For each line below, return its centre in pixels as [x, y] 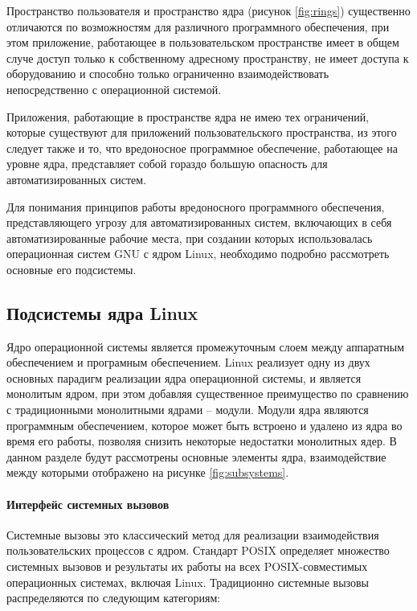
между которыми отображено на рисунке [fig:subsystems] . [148, 472]
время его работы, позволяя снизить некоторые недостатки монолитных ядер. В [202, 441]
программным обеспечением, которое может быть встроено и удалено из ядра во [204, 425]
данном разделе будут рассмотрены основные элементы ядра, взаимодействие [196, 456]
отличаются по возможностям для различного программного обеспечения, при [198, 26]
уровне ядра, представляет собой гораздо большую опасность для [167, 164]
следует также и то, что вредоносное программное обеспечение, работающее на [202, 148]
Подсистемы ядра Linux [102, 312]
